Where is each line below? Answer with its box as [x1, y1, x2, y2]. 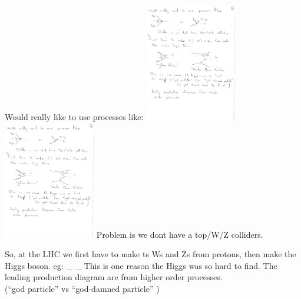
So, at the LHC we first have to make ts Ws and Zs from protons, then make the [5, 248, 296, 260]
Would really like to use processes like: [5, 110, 144, 122]
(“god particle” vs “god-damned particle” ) [5, 283, 160, 294]
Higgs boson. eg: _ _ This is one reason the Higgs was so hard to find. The [5, 259, 277, 271]
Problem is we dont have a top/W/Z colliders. [96, 228, 263, 240]
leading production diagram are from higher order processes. [5, 271, 223, 283]
